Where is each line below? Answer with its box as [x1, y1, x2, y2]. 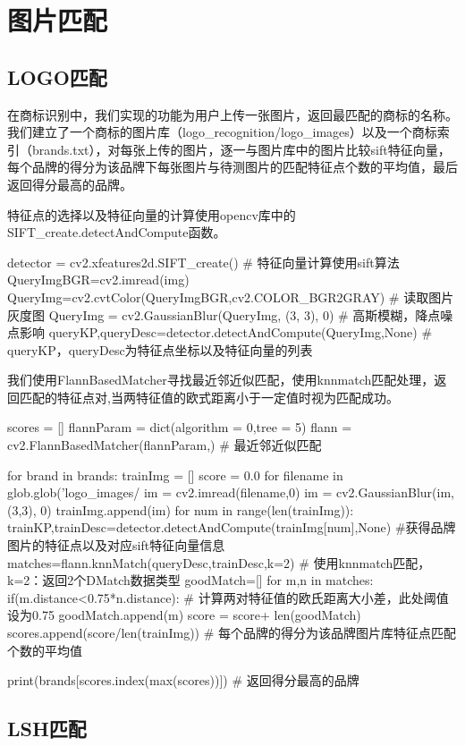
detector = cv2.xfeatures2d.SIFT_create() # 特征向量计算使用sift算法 [7, 252, 400, 271]
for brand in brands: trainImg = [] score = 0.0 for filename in [7, 465, 343, 484]
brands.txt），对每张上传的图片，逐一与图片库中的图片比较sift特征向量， [31, 140, 451, 158]
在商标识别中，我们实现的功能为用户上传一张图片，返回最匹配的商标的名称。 [7, 105, 458, 123]
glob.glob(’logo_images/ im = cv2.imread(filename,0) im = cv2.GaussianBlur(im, [7, 483, 454, 502]
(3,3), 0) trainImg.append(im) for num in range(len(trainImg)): [7, 500, 354, 519]
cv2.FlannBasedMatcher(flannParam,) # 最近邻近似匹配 [7, 436, 322, 454]
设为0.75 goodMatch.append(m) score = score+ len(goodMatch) [7, 606, 361, 624]
